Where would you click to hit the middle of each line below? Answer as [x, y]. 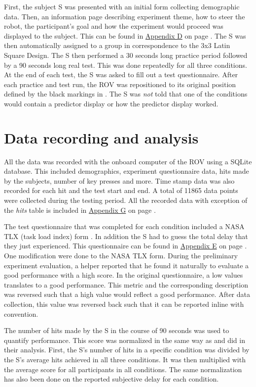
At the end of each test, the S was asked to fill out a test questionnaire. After [121, 74]
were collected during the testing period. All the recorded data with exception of [126, 200]
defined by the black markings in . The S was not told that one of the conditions [126, 94]
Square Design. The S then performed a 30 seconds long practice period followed [126, 55]
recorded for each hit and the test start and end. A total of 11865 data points [121, 190]
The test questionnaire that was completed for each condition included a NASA [124, 226]
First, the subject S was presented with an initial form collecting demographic [122, 6]
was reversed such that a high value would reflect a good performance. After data [127, 294]
